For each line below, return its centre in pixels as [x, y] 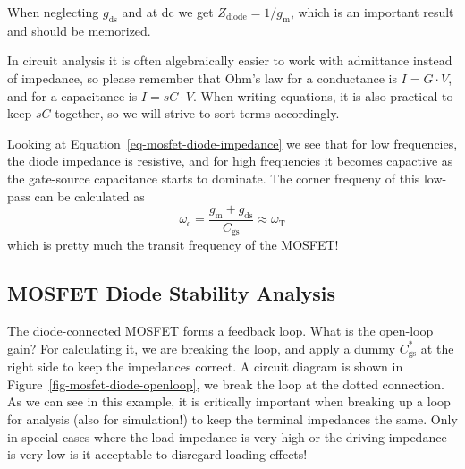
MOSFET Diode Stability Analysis [172, 293]
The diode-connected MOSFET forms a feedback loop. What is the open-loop [220, 331]
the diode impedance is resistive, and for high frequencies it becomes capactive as [230, 161]
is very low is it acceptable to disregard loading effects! [157, 454]
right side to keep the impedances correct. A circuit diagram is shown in [205, 367]
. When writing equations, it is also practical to [323, 95]
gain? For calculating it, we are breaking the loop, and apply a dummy [201, 348]
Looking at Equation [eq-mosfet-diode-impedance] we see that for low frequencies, [232, 143]
